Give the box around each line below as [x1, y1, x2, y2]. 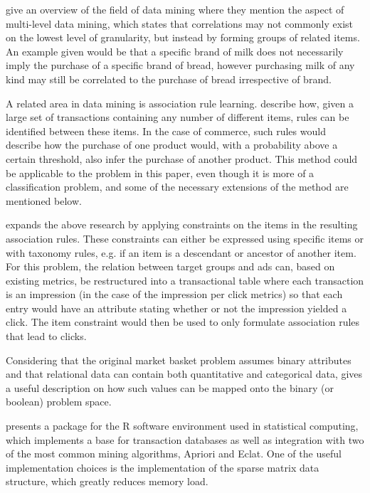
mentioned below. [6, 193, 82, 208]
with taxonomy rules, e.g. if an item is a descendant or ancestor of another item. [6, 245, 356, 260]
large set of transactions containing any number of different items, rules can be [6, 110, 349, 124]
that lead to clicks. [6, 329, 87, 344]
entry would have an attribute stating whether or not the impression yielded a [6, 300, 347, 315]
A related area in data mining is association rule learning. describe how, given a [6, 95, 354, 110]
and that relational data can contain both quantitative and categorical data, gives [6, 366, 363, 381]
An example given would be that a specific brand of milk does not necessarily [6, 43, 344, 58]
